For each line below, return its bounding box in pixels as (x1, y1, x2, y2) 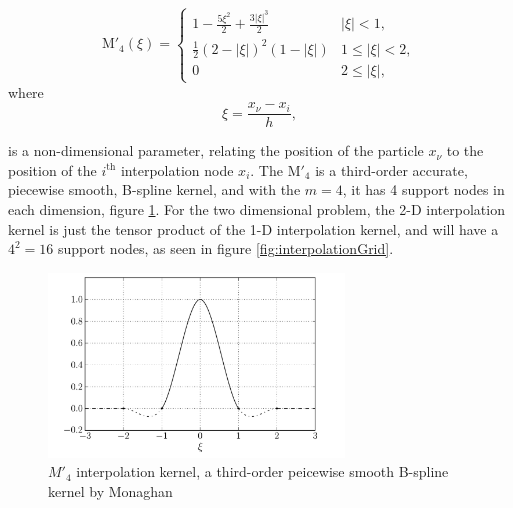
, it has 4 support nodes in (342, 179, 505, 200)
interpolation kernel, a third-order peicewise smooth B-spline (76, 461, 449, 482)
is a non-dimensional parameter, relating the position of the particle (8, 140, 424, 161)
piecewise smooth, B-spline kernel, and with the (8, 179, 301, 200)
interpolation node (120, 159, 234, 180)
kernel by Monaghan (48, 480, 173, 501)
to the (446, 140, 484, 161)
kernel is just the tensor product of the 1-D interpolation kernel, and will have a (8, 218, 499, 239)
